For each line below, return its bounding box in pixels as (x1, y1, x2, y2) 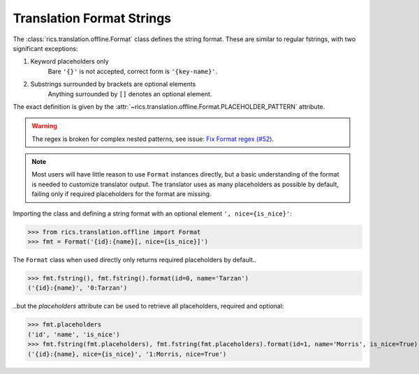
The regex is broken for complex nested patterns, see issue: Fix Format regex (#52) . (31, 135, 274, 143)
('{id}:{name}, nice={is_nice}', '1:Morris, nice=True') (27, 350, 227, 358)
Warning (31, 122, 57, 130)
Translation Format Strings (13, 10, 172, 26)
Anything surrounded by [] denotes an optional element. (47, 89, 212, 98)
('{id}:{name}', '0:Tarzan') (27, 284, 128, 292)
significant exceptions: (13, 44, 78, 52)
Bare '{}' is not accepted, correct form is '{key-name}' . (47, 67, 218, 75)
